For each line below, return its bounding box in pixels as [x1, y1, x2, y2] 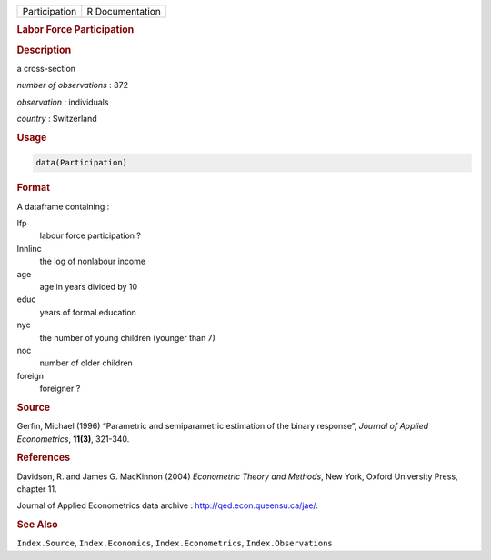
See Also [16, 518, 58, 531]
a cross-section [16, 63, 76, 74]
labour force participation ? [39, 230, 141, 241]
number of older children [39, 357, 134, 368]
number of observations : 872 [16, 80, 129, 91]
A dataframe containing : [16, 201, 110, 212]
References [16, 451, 71, 464]
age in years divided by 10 [39, 281, 138, 292]
